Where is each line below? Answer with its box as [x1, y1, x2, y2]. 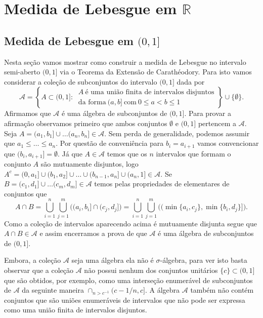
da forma [78, 98, 106, 106]
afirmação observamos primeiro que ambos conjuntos [4, 117, 167, 128]
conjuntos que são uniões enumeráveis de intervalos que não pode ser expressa [4, 294, 245, 305]
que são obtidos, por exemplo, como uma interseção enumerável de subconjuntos [4, 274, 253, 285]
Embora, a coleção [4, 255, 61, 265]
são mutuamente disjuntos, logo [40, 158, 139, 169]
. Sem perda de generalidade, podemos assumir [104, 128, 250, 138]
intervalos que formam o [156, 148, 231, 158]
